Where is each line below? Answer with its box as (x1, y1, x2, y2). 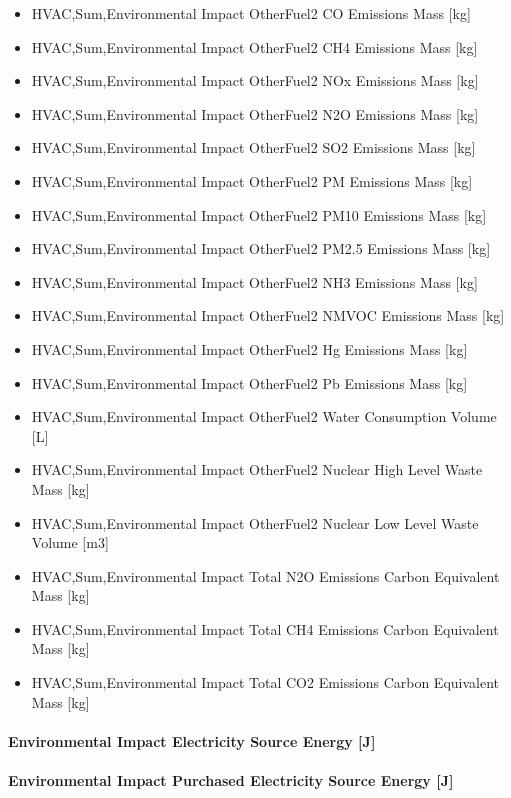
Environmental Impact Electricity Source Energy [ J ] (8, 730, 376, 751)
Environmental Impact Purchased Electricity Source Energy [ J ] (8, 770, 454, 791)
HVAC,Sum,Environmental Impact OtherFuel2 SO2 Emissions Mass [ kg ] (31, 137, 476, 158)
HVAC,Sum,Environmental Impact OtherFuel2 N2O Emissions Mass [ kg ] (31, 103, 479, 124)
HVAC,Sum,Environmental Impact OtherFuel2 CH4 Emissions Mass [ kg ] (31, 36, 478, 57)
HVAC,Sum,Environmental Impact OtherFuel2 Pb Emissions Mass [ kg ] (31, 372, 468, 393)
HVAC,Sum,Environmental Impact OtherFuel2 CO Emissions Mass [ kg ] (31, 3, 471, 23)
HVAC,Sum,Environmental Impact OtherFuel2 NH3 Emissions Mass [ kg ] (31, 271, 478, 292)
